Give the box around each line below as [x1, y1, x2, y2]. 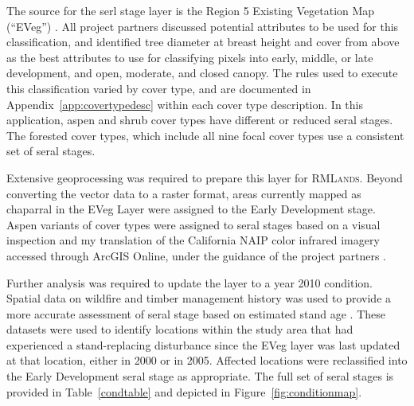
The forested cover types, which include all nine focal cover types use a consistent [6, 127, 404, 143]
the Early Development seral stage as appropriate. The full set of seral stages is [6, 368, 394, 385]
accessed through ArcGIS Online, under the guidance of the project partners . [6, 247, 386, 264]
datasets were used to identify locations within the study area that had [6, 321, 353, 338]
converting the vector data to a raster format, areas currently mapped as [6, 185, 361, 201]
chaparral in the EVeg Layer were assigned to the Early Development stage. [6, 201, 376, 217]
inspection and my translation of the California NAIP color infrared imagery [6, 232, 380, 248]
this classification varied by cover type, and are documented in [6, 80, 311, 96]
